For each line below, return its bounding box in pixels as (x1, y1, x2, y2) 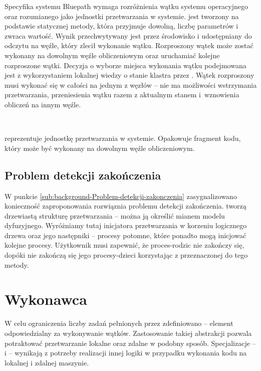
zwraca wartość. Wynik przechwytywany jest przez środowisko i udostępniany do (5, 30, 252, 41)
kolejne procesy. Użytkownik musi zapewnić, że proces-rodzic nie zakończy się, (5, 240, 244, 250)
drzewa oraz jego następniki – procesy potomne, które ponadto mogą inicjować (5, 230, 246, 240)
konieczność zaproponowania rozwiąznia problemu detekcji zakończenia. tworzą (5, 201, 246, 211)
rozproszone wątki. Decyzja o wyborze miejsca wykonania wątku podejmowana (5, 60, 246, 70)
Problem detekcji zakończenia (5, 167, 161, 182)
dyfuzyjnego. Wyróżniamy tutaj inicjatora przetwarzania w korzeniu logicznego (5, 220, 247, 231)
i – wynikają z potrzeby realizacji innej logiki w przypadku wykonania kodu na (5, 347, 247, 358)
